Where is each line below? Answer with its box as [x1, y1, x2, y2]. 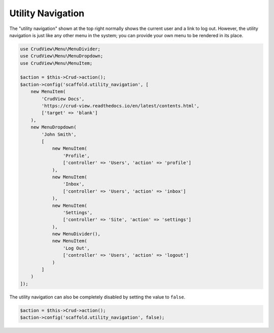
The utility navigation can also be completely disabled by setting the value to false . [9, 294, 186, 300]
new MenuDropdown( [30, 125, 77, 130]
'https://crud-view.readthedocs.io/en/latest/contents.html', [41, 103, 200, 109]
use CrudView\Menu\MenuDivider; [20, 46, 101, 52]
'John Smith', [41, 131, 77, 137]
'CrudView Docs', [41, 96, 85, 102]
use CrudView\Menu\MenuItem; [20, 60, 93, 66]
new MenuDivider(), [52, 231, 101, 237]
